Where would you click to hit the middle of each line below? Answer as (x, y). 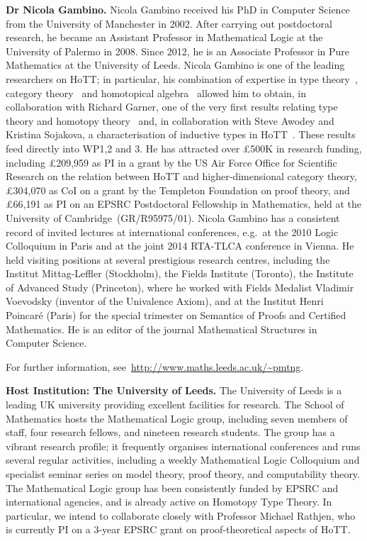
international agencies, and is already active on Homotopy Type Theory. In (169, 502)
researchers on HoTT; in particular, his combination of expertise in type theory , (182, 78)
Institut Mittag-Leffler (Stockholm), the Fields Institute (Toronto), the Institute (180, 273)
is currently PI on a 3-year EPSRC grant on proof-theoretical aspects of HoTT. (178, 529)
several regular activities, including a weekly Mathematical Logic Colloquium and (183, 460)
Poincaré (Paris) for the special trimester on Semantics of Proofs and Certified (176, 315)
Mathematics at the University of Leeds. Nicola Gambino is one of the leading (175, 65)
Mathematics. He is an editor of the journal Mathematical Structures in (162, 329)
